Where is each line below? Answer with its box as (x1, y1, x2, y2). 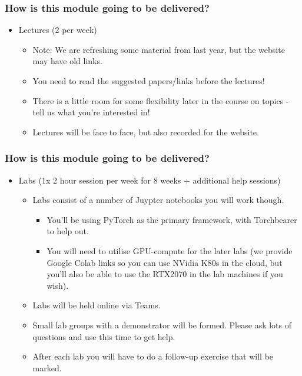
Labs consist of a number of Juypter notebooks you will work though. (32, 194, 284, 206)
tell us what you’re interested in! (32, 106, 150, 118)
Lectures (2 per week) (18, 24, 97, 36)
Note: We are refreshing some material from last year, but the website (32, 43, 285, 55)
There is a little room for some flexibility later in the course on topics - (32, 94, 289, 107)
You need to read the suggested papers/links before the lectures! (32, 75, 265, 86)
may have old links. (32, 55, 102, 67)
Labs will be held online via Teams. (32, 299, 161, 311)
